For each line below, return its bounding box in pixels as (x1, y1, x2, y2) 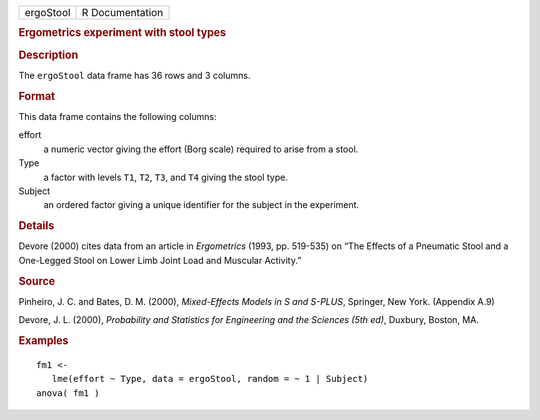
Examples (18, 333, 69, 347)
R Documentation (81, 6, 164, 19)
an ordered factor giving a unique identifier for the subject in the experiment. (43, 199, 360, 211)
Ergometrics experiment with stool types (18, 26, 227, 40)
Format (18, 89, 55, 103)
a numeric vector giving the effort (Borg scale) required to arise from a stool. (43, 143, 359, 155)
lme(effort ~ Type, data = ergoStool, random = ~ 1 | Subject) (51, 373, 369, 385)
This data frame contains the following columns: (18, 110, 217, 122)
